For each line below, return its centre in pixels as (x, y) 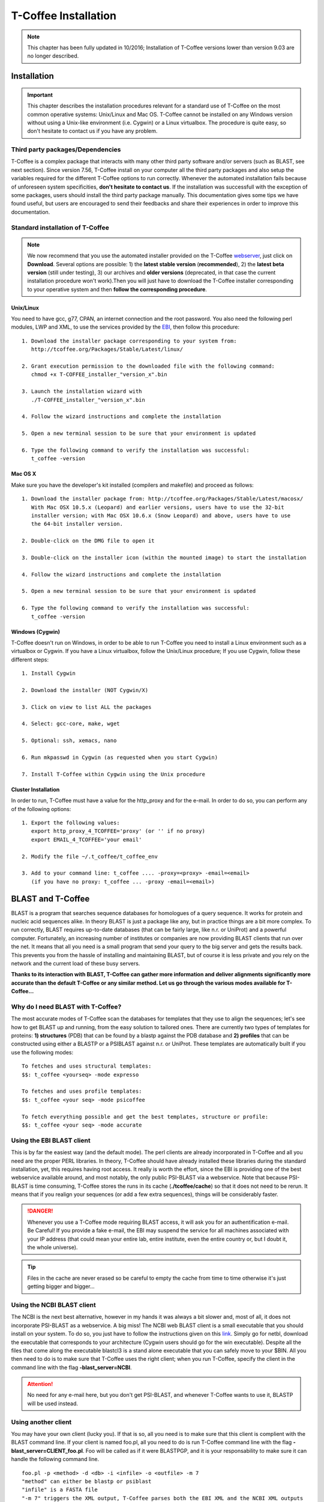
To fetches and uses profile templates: (82, 1091)
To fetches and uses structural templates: (87, 1066)
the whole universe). (52, 1247)
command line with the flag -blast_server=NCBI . (71, 1367)
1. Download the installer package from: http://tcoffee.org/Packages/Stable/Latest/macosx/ (163, 499)
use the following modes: (42, 1052)
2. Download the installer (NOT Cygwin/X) (85, 690)
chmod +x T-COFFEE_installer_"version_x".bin (99, 375)
